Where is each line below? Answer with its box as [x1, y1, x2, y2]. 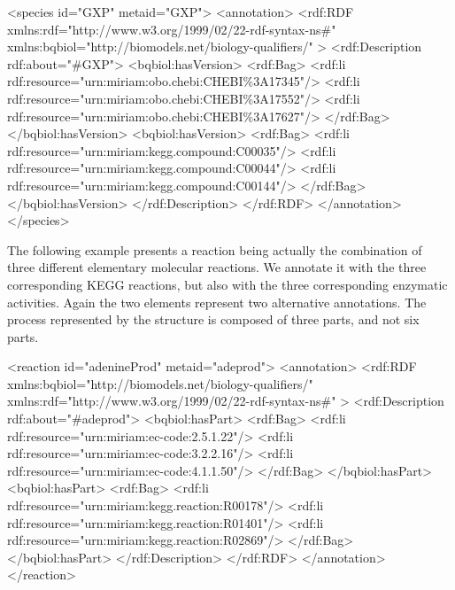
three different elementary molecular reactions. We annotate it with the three [7, 258, 427, 276]
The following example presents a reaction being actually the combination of [7, 240, 422, 259]
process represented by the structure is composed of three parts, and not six [7, 310, 420, 329]
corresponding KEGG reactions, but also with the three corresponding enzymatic [7, 275, 448, 293]
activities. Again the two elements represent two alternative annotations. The [7, 292, 427, 311]
